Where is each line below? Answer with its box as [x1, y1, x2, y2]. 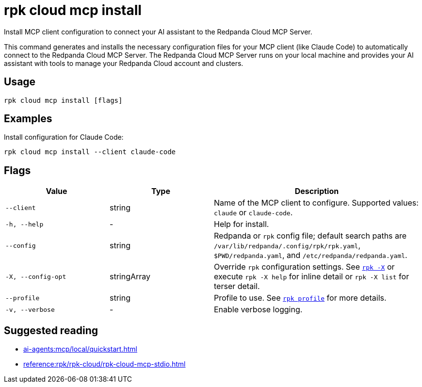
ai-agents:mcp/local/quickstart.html [23, 345, 137, 354]
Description [294, 186, 339, 196]
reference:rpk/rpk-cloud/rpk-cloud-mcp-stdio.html [23, 360, 186, 369]
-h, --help [5, 220, 44, 228]
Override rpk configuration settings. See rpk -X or [214, 262, 395, 272]
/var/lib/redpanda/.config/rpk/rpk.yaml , [214, 241, 361, 251]
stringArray [110, 272, 151, 282]
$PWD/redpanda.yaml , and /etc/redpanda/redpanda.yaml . [214, 250, 407, 260]
